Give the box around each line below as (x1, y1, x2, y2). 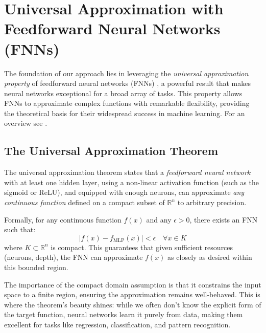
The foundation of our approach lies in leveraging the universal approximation (4, 68, 249, 78)
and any (146, 214, 172, 225)
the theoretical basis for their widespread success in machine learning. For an (4, 107, 245, 118)
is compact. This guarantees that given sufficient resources (51, 241, 233, 252)
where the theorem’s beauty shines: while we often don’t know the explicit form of (4, 299, 261, 309)
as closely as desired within (167, 252, 252, 262)
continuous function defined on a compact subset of (4, 197, 165, 208)
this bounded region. (4, 262, 68, 273)
